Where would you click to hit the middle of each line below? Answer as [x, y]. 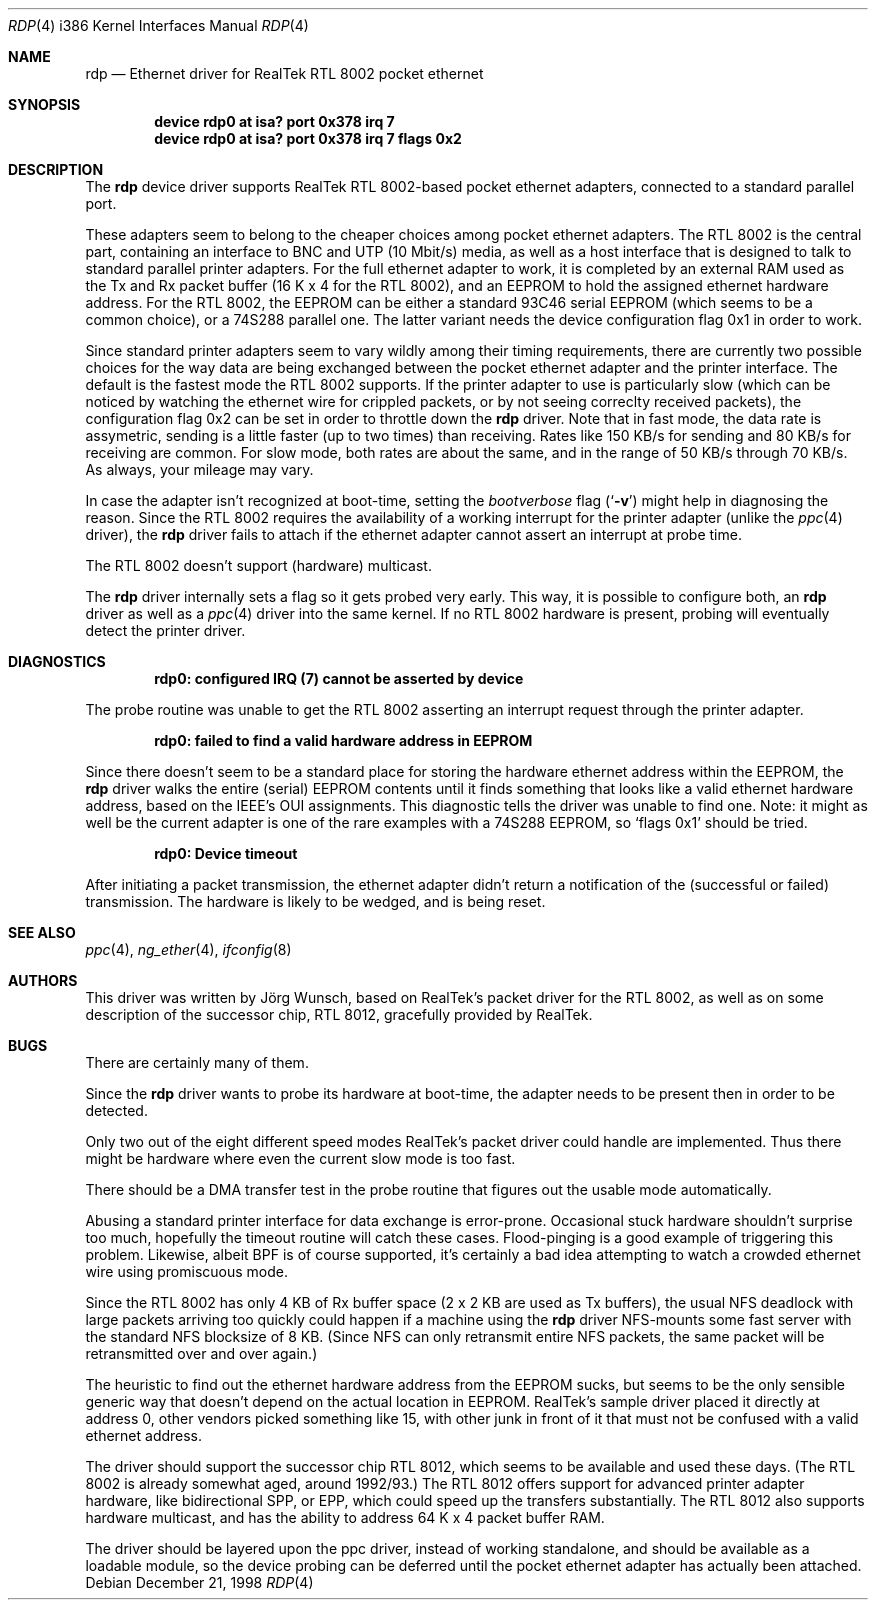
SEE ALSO [42, 932]
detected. [116, 1110]
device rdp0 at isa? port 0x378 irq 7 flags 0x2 [308, 138]
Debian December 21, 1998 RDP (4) [199, 1582]
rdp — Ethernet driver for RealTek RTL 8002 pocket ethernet [284, 73]
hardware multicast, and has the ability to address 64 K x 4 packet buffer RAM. [345, 1517]
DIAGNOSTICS [57, 661]
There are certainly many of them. [197, 1062]
